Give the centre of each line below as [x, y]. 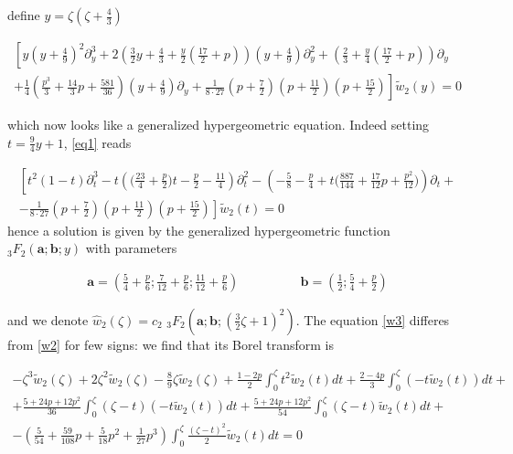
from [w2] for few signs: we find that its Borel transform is [171, 344]
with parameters [131, 248]
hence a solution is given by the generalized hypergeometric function [199, 230]
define [24, 15]
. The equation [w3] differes [373, 319]
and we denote [48, 319]
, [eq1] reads [97, 142]
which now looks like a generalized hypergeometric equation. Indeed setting [219, 125]
